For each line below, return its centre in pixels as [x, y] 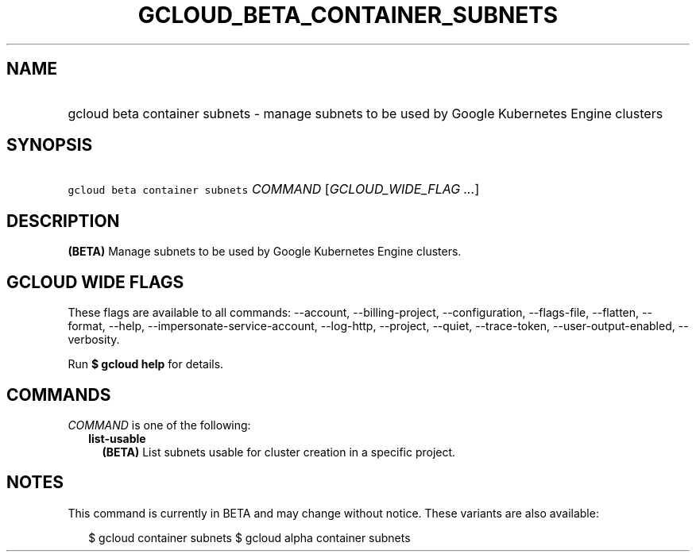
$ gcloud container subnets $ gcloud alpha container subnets [249, 537]
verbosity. [94, 340]
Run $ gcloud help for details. [146, 364]
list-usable [117, 438]
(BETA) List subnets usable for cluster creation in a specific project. [279, 452]
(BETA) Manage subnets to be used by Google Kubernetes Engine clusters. [265, 252]
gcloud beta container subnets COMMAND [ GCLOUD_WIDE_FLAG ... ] [274, 189]
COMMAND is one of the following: [159, 425]
